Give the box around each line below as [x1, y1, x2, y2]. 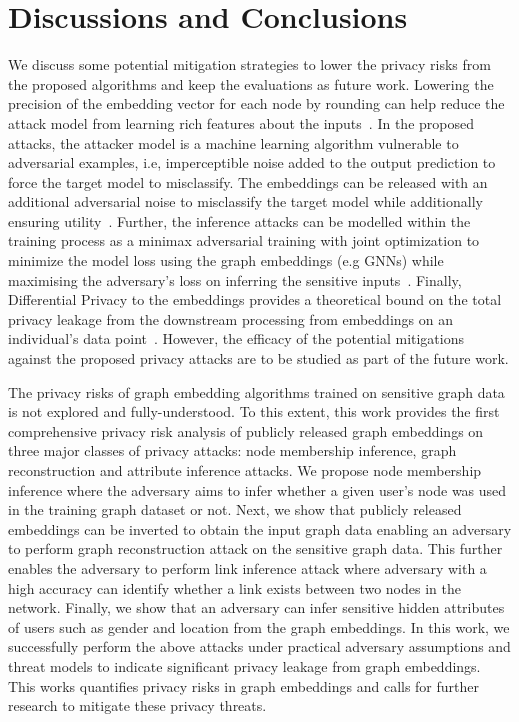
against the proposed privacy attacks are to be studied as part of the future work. [8, 348, 509, 369]
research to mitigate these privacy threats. [8, 695, 267, 716]
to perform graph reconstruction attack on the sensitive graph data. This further [8, 538, 503, 559]
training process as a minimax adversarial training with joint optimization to [8, 230, 480, 251]
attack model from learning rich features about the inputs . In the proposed [8, 112, 474, 133]
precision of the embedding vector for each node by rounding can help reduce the [8, 93, 505, 114]
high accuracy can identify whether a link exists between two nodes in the [8, 577, 461, 598]
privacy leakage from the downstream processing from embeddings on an [8, 308, 453, 329]
